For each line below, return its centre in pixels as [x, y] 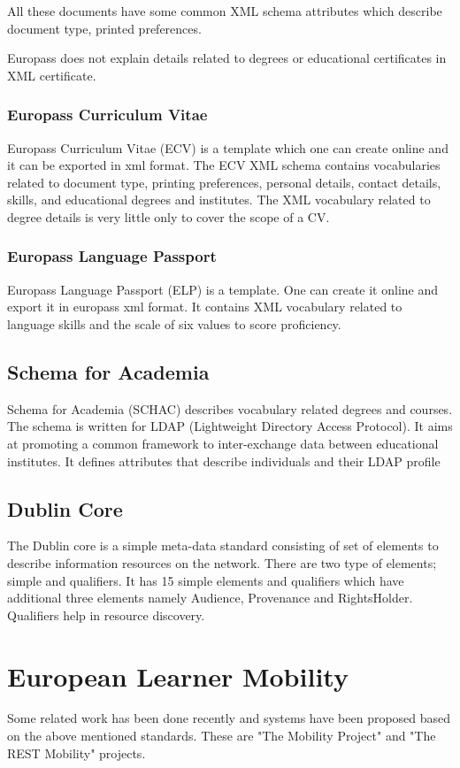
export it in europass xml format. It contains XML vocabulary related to [205, 307]
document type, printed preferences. [104, 28]
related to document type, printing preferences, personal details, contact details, [224, 182]
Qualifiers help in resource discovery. [106, 614]
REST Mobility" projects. [77, 753]
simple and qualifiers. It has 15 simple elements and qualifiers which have [206, 580]
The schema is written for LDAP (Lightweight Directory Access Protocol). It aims [230, 426]
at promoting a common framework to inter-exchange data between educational [223, 443]
